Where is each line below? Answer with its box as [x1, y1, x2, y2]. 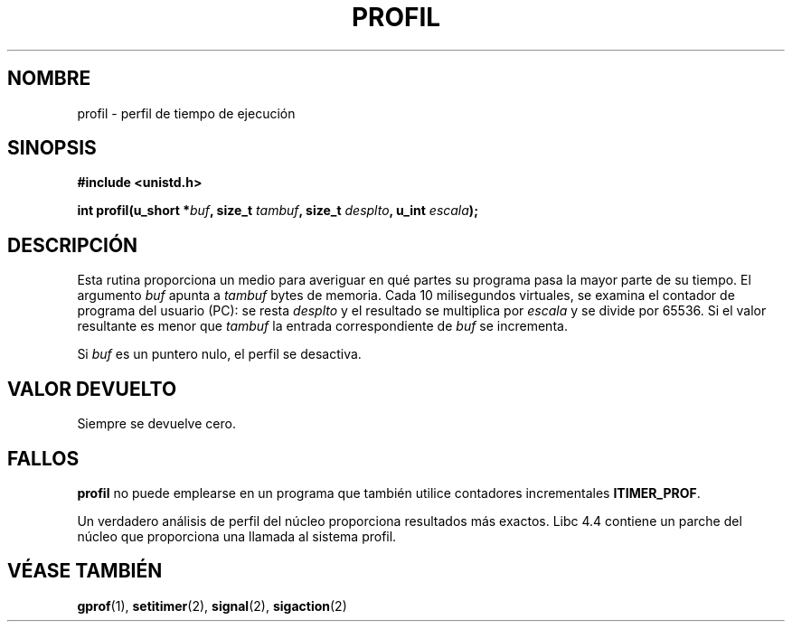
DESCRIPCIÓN [7, 233, 138, 257]
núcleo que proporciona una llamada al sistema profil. [77, 528, 397, 544]
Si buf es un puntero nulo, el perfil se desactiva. [77, 346, 362, 362]
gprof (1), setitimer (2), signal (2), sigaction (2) [77, 597, 347, 614]
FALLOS [7, 446, 80, 470]
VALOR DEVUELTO [7, 377, 177, 400]
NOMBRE [7, 67, 91, 90]
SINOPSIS [7, 136, 97, 160]
